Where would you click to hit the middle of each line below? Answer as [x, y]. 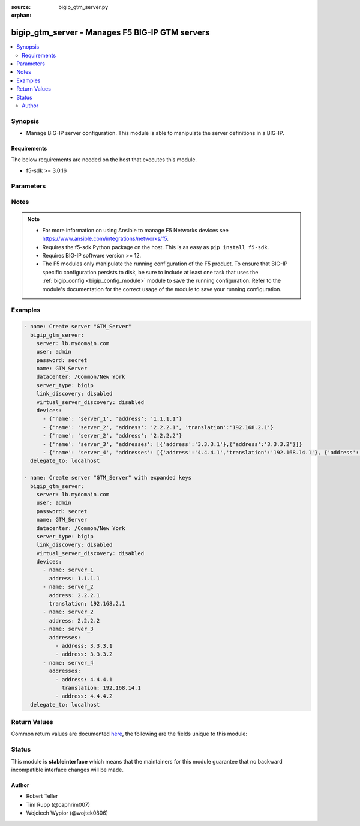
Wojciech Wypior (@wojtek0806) [67, 813]
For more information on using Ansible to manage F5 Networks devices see [136, 230]
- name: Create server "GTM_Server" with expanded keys [108, 478]
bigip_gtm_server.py [83, 7]
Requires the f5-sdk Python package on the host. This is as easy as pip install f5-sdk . [156, 247]
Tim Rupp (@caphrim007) [58, 804]
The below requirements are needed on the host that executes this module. [104, 160]
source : [21, 7]
